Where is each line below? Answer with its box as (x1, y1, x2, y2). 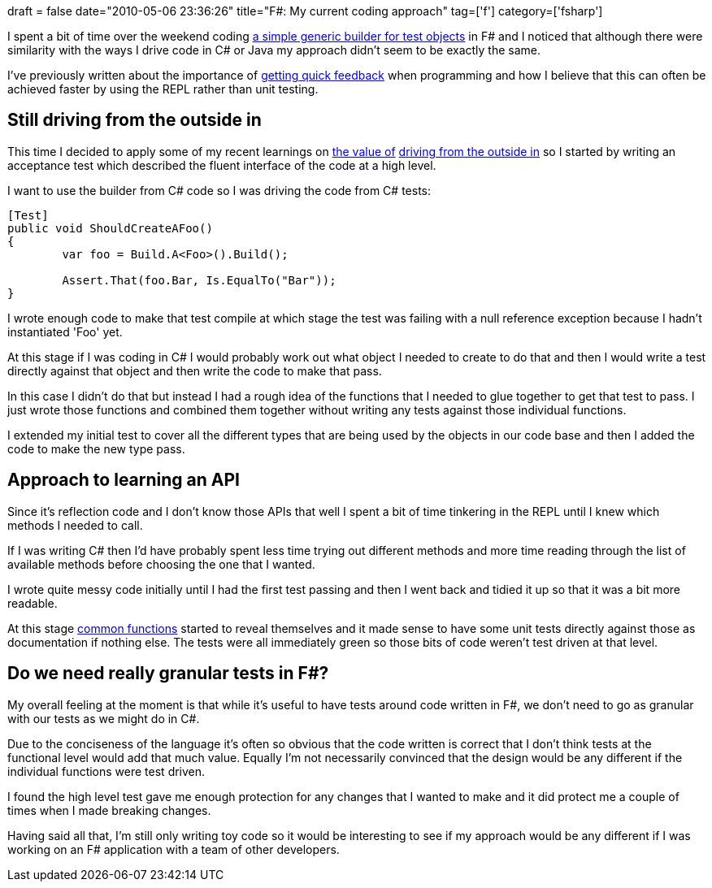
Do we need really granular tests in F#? (7, 663, 329, 684)
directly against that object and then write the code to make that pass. (7, 363, 382, 378)
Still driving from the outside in (7, 110, 262, 131)
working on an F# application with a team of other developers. (7, 842, 340, 856)
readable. (7, 596, 58, 610)
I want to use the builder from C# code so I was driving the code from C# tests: (7, 183, 432, 197)
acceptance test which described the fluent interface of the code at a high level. (7, 158, 436, 172)
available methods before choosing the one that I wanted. (7, 557, 315, 571)
